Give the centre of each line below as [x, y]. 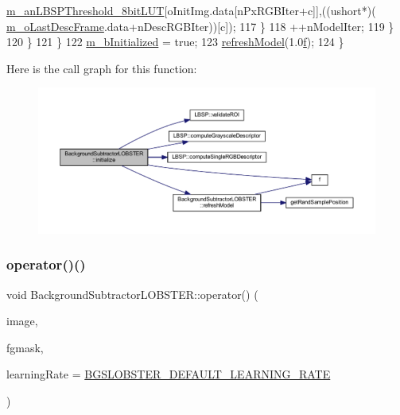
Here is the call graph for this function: [102, 68]
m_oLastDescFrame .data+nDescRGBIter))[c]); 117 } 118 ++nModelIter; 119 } [200, 26]
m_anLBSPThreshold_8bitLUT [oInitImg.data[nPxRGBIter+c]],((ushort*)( [191, 10]
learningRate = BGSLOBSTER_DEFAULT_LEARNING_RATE [169, 374]
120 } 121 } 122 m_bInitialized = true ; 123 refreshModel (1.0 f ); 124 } [175, 42]
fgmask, [25, 347]
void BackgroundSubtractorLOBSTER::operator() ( [132, 294]
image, [22, 321]
